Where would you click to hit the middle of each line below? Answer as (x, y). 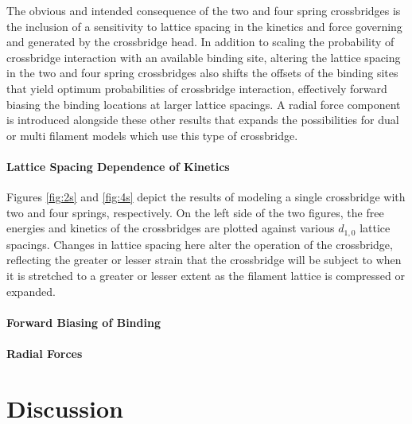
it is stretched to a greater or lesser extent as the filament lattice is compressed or (206, 275)
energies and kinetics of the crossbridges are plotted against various (171, 228)
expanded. (31, 291)
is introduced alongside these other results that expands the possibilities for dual (203, 120)
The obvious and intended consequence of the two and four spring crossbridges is (204, 10)
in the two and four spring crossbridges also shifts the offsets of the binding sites (202, 73)
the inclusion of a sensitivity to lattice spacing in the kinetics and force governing (204, 26)
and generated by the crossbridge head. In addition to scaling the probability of (200, 42)
